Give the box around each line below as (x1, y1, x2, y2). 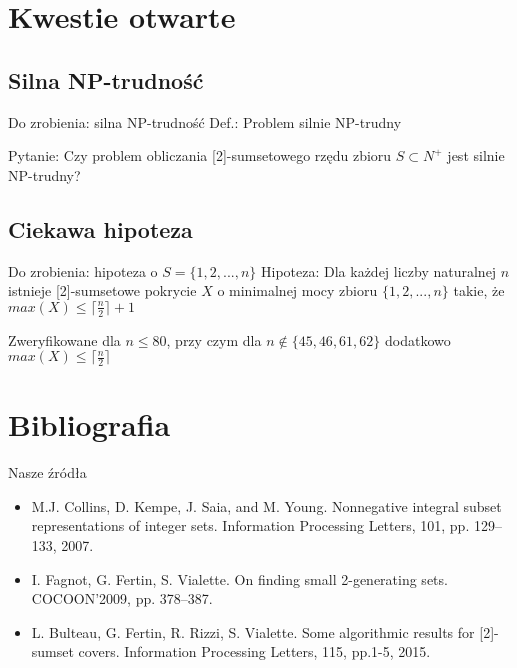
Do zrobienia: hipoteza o (8, 260, 158, 281)
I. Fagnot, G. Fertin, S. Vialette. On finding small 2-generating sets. (31, 568, 448, 589)
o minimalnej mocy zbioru (217, 280, 378, 301)
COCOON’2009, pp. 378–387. (31, 588, 213, 609)
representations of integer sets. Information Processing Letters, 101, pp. (31, 515, 470, 536)
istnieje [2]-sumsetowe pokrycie (8, 280, 197, 301)
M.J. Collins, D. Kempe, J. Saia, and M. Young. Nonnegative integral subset (31, 495, 502, 516)
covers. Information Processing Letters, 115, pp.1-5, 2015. (78, 641, 431, 662)
